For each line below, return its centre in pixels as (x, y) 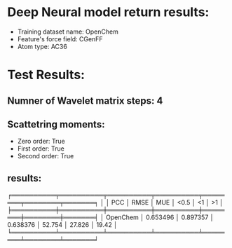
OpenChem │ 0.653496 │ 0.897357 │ (160, 217)
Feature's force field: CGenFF (60, 39)
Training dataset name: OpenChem (68, 32)
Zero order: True (41, 142)
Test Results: (46, 75)
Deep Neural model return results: (108, 12)
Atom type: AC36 (42, 46)
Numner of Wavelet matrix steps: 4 (85, 101)
